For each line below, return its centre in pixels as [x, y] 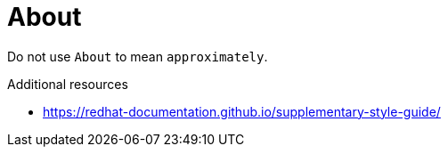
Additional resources [68, 84]
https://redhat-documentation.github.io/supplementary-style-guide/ [242, 111]
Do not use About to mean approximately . [138, 56]
